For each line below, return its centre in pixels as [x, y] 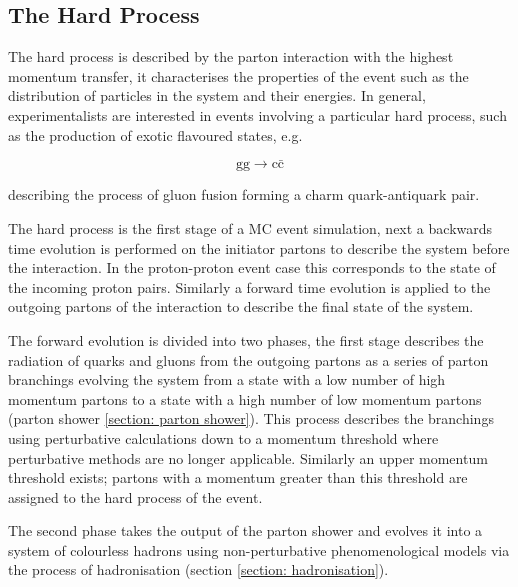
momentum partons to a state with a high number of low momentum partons [245, 398]
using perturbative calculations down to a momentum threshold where [223, 437]
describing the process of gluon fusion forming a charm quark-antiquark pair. [244, 194]
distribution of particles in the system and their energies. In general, [217, 95]
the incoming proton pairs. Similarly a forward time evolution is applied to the [249, 286]
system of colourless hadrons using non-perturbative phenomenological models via [259, 549]
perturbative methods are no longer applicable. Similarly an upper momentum [248, 457]
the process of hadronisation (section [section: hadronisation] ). [198, 569]
